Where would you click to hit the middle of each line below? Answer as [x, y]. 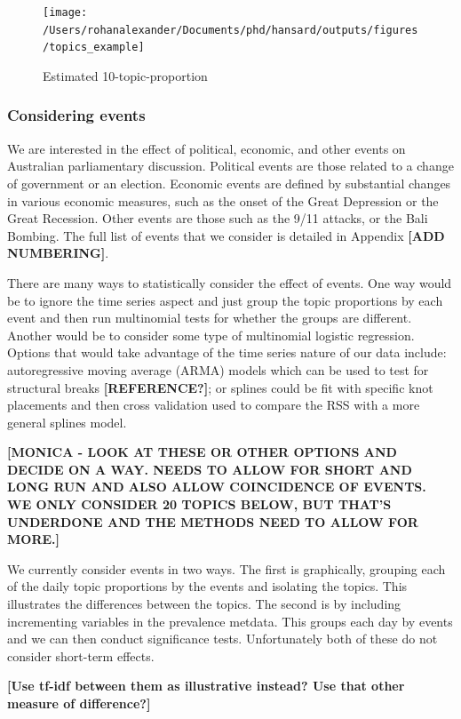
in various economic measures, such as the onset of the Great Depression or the [223, 200]
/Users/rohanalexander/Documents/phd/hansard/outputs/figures [230, 30]
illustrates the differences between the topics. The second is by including [204, 604]
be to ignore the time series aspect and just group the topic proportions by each [225, 300]
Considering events [76, 115]
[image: [65, 12]
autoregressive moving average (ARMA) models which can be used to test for [218, 369]
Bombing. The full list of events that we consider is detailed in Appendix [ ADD [226, 235]
